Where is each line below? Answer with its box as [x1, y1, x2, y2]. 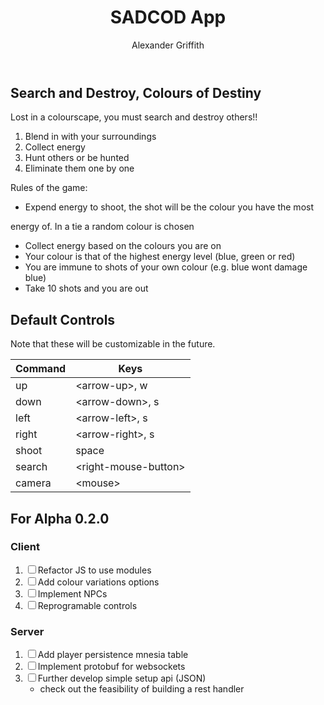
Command [15, 362, 67, 376]
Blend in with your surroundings [24, 131, 157, 143]
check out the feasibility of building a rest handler [39, 683, 245, 695]
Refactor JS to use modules [37, 564, 152, 576]
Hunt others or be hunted [24, 152, 130, 164]
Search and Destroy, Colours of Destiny [10, 84, 262, 101]
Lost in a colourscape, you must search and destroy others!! [10, 111, 258, 123]
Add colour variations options [37, 576, 160, 588]
